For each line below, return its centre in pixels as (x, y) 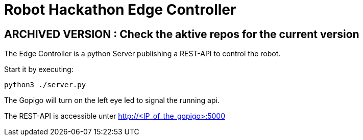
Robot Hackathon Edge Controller (120, 10)
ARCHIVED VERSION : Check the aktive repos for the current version (182, 34)
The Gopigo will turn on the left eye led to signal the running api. (112, 100)
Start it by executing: (39, 69)
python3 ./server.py (45, 85)
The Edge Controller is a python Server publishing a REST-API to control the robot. (142, 54)
